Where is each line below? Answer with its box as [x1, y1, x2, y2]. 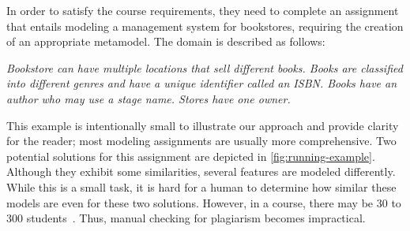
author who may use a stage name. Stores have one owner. [6, 90, 291, 106]
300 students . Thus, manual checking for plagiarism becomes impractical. [6, 210, 366, 226]
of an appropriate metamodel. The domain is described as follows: [6, 33, 325, 50]
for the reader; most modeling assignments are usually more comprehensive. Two [6, 132, 397, 149]
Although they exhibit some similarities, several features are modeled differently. [6, 163, 396, 180]
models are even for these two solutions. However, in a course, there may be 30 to [6, 194, 401, 211]
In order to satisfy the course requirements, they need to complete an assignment [6, 2, 399, 18]
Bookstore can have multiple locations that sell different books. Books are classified [6, 59, 403, 76]
